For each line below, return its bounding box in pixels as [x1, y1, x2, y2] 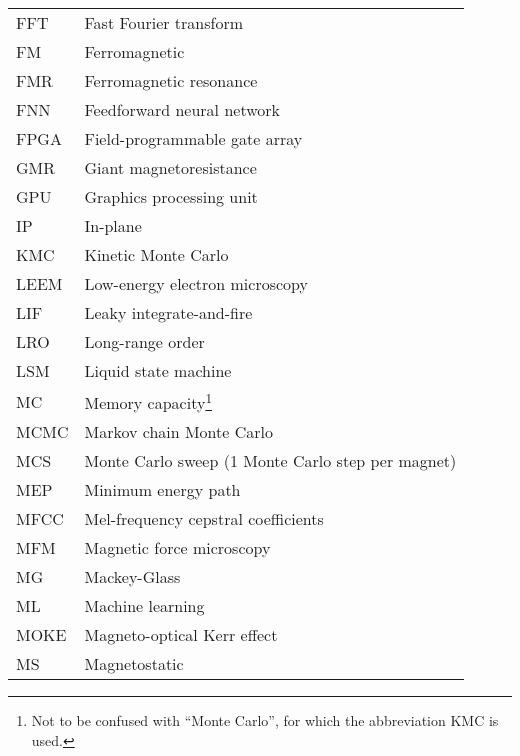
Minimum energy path [84, 478, 241, 502]
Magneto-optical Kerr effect [84, 623, 278, 647]
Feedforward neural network [84, 98, 280, 121]
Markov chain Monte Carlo [84, 420, 273, 444]
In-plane [84, 214, 142, 237]
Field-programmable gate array [84, 127, 303, 150]
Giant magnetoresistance [84, 156, 257, 179]
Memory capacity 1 [84, 388, 213, 415]
